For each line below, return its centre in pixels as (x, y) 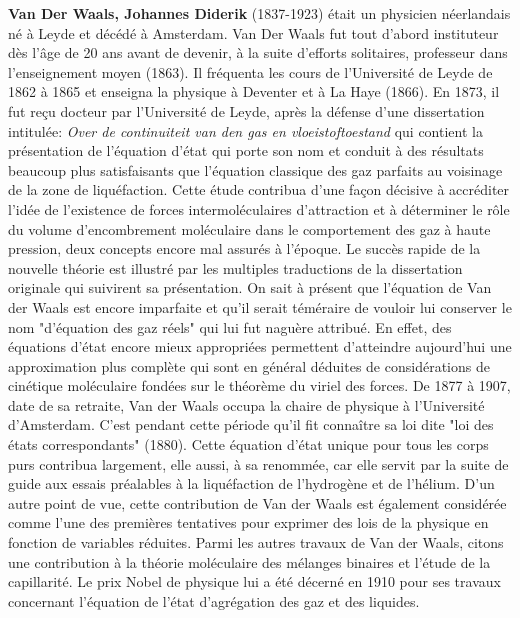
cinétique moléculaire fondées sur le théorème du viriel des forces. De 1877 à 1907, (259, 385)
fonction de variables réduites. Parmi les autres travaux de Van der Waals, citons (256, 542)
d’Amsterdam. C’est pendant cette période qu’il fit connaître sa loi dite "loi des (251, 424)
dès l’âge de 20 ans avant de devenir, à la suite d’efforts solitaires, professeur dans (258, 52)
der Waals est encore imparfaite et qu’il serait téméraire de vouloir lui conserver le (260, 306)
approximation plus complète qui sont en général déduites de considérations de (249, 365)
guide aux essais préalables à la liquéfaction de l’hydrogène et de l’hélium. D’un (251, 483)
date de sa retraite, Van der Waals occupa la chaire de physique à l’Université (246, 404)
